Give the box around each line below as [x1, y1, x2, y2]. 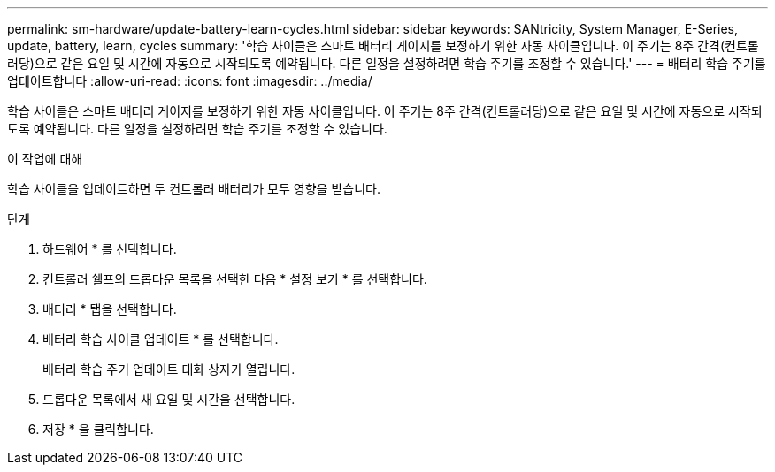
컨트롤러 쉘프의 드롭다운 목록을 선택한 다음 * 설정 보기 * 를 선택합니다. [42, 271, 427, 286]
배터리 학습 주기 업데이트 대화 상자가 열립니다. [42, 362, 295, 377]
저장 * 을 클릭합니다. [42, 422, 154, 437]
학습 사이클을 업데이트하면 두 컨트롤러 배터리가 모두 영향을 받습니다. [7, 181, 380, 196]
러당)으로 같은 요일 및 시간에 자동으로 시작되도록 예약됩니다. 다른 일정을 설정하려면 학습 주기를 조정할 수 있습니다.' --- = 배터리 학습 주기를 [7, 56, 766, 71]
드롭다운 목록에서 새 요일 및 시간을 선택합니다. [42, 392, 295, 407]
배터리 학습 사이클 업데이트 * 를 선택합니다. [42, 331, 279, 346]
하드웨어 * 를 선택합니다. [42, 241, 177, 256]
